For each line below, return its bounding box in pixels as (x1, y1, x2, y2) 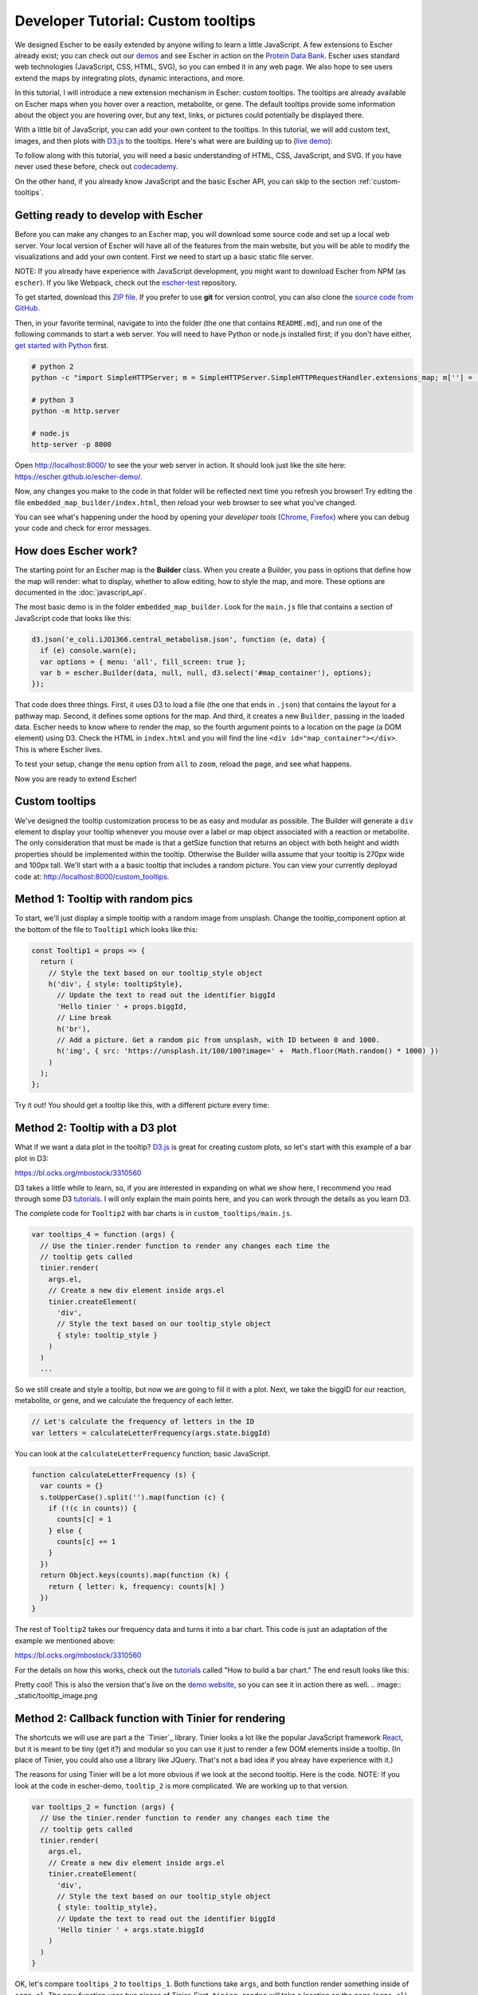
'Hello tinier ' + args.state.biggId (57, 1926, 205, 1934)
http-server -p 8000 (31, 440, 112, 449)
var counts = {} (40, 1481, 104, 1491)
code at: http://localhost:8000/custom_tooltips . (14, 871, 170, 881)
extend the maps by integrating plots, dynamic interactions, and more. (14, 73, 245, 83)
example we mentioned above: (14, 1636, 116, 1645)
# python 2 (31, 361, 74, 371)
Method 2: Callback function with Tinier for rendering (14, 1712, 286, 1725)
